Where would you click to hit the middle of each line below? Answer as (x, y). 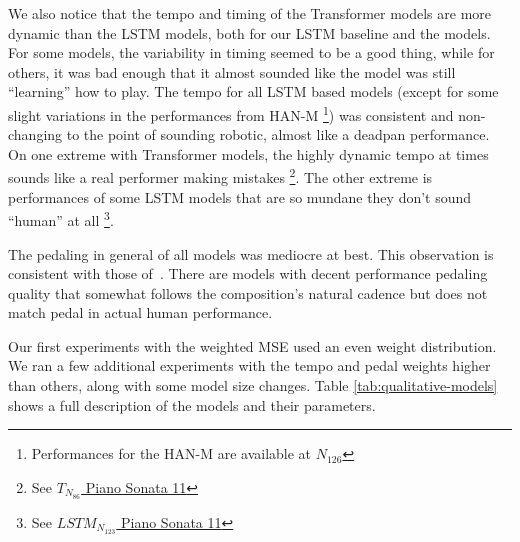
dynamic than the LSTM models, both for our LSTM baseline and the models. (249, 32)
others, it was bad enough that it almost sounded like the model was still (232, 71)
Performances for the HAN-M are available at (171, 453)
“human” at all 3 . (61, 218)
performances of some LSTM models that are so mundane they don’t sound (240, 196)
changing (35, 134)
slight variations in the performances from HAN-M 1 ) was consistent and (231, 113)
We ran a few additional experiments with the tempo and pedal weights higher (249, 365)
